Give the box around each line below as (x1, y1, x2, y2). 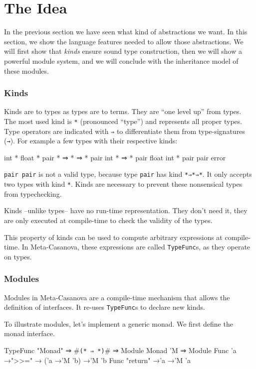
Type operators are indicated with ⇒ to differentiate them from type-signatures (4, 125, 245, 136)
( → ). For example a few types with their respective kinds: (4, 135, 178, 146)
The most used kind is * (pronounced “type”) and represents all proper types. (4, 116, 243, 126)
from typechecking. (4, 188, 62, 199)
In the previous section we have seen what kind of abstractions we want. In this (4, 26, 248, 37)
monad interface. (4, 328, 55, 339)
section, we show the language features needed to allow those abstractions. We (4, 36, 244, 46)
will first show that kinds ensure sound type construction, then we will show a (4, 46, 242, 56)
